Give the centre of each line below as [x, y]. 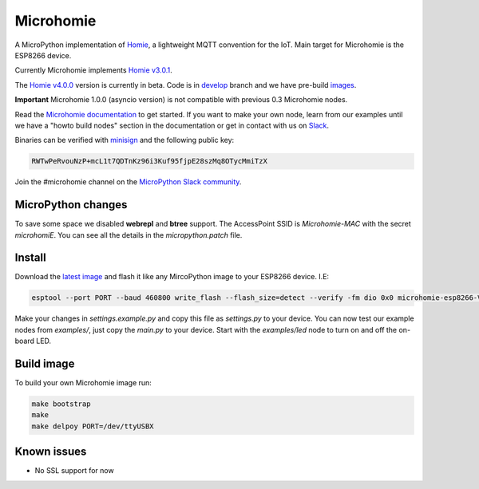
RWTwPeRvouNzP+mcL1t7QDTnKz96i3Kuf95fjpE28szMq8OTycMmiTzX [149, 161]
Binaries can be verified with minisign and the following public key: [125, 140]
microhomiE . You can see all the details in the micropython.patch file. [129, 235]
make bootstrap [61, 404]
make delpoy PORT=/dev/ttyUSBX [93, 426]
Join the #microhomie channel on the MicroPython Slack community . [128, 182]
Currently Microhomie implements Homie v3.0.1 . [93, 70]
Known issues [51, 452]
